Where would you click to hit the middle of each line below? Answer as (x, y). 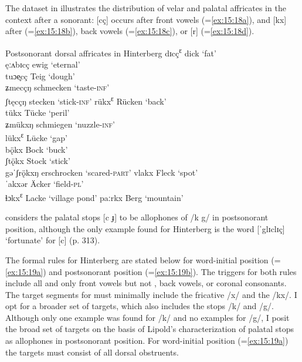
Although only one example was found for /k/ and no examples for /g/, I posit (147, 317)
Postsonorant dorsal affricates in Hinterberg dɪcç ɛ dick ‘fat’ (111, 52)
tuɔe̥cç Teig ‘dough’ (40, 76)
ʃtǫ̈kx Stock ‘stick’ (38, 161)
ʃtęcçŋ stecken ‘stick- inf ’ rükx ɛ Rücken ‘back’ (86, 100)
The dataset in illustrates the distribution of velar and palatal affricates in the (146, 8)
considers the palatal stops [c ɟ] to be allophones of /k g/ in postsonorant (137, 217)
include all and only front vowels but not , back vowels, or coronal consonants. (146, 283)
